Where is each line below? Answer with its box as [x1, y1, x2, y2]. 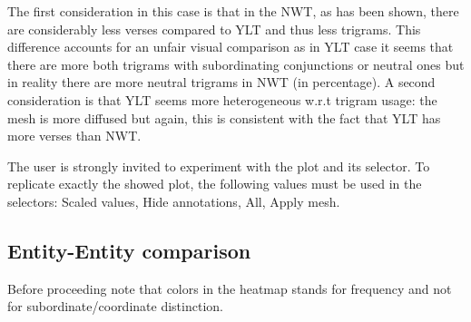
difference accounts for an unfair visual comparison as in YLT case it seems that [7, 37, 454, 56]
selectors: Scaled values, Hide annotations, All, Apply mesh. [7, 191, 340, 210]
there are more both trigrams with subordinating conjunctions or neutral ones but [7, 54, 465, 73]
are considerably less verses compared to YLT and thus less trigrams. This [7, 19, 421, 38]
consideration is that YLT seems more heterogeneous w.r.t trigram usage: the [7, 90, 437, 109]
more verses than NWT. [7, 126, 142, 145]
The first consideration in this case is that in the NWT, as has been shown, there [7, 2, 459, 20]
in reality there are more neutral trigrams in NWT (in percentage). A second [7, 73, 436, 92]
